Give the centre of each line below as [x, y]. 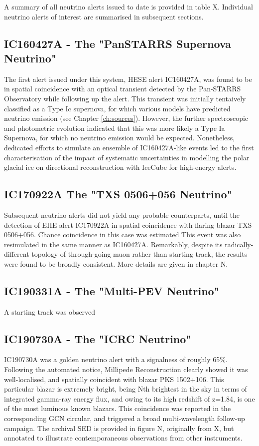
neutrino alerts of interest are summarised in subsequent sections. [104, 16]
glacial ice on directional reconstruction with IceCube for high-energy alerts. [120, 167]
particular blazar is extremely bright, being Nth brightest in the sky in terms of [126, 389]
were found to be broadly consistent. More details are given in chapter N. [116, 263]
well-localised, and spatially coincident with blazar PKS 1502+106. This [114, 379]
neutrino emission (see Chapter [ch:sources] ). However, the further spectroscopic [126, 118]
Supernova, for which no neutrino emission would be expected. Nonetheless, [120, 138]
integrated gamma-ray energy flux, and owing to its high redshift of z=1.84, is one [129, 398]
